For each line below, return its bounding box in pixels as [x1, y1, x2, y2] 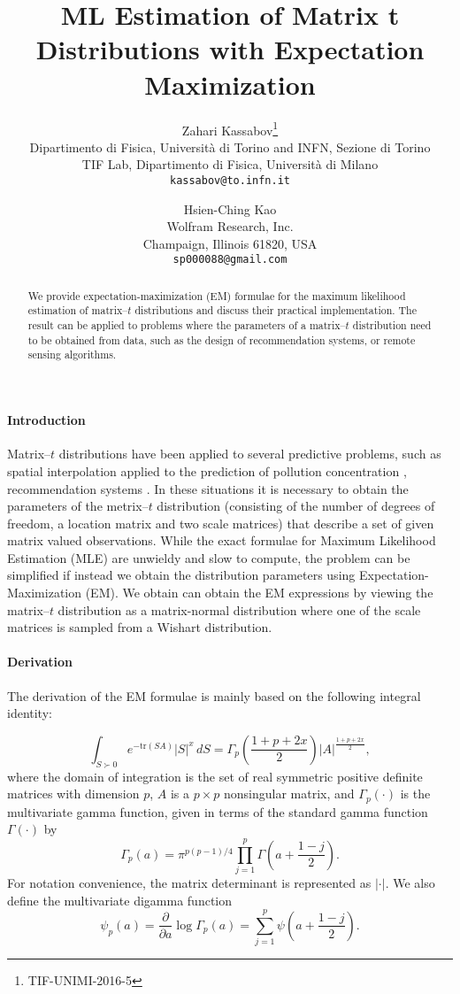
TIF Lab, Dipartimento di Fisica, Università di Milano [81, 155, 379, 173]
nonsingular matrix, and [224, 784, 355, 803]
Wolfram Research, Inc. [166, 217, 294, 235]
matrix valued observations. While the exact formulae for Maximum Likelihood [7, 531, 436, 550]
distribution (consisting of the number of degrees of [157, 497, 435, 515]
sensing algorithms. [27, 347, 117, 362]
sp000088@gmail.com [172, 253, 287, 266]
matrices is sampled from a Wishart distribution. [7, 618, 272, 636]
